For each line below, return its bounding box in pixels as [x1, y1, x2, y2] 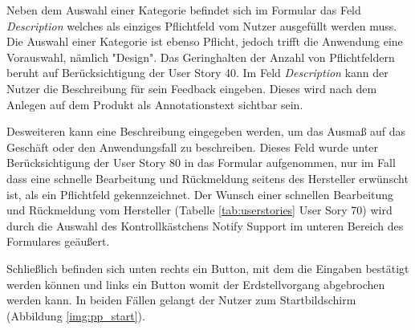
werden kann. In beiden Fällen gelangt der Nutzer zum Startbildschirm [6, 291, 356, 308]
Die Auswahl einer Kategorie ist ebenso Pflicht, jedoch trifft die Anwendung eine [6, 33, 403, 50]
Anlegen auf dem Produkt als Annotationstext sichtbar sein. [6, 96, 303, 112]
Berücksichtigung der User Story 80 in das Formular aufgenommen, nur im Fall [6, 154, 396, 171]
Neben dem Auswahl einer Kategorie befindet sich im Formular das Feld [6, 2, 361, 18]
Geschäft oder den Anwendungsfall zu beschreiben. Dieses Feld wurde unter [6, 138, 379, 155]
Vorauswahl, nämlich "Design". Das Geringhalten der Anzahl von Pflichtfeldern [6, 48, 395, 65]
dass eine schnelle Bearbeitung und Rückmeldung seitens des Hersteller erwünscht [6, 169, 409, 186]
